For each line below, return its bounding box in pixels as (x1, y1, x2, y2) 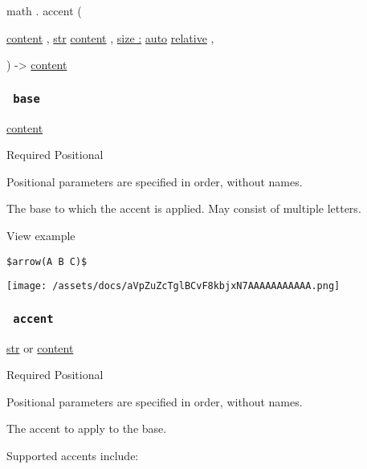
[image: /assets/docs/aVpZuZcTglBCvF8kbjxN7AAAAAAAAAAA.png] (6, 280, 340, 292)
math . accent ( (6, 2, 82, 18)
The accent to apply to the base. (6, 420, 167, 437)
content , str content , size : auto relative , (6, 29, 214, 46)
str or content (6, 339, 74, 356)
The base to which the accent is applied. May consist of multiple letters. (6, 200, 361, 217)
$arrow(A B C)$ (6, 255, 88, 267)
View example (6, 226, 75, 243)
